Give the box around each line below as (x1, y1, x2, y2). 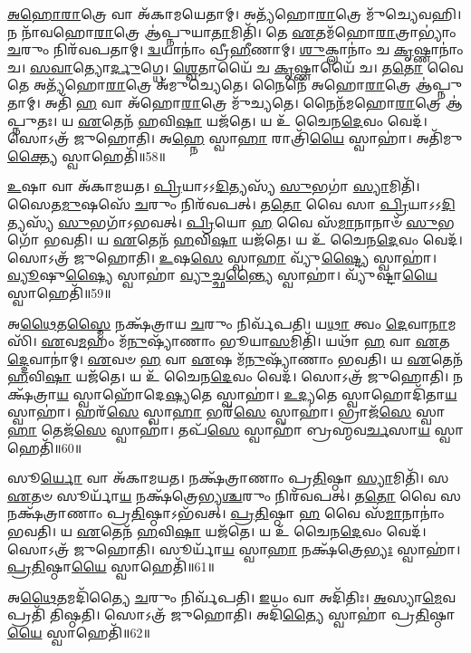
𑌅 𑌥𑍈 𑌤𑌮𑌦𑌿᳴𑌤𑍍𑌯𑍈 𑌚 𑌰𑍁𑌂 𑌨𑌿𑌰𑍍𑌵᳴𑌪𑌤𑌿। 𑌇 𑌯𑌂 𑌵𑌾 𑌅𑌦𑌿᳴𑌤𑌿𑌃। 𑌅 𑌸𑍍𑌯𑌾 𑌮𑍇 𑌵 (7, 587, 457, 606)
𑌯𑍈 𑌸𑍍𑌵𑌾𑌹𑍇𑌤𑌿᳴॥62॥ (7, 623, 150, 641)
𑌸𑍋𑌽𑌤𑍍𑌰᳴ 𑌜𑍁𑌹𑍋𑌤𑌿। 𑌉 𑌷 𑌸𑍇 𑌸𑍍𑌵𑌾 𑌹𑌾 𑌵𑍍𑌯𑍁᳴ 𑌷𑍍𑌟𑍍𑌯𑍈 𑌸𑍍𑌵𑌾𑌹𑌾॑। (7, 247, 437, 266)
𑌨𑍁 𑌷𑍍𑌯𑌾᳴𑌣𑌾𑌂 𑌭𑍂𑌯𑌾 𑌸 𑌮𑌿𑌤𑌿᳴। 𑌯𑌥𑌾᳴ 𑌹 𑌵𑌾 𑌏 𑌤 (127, 331, 450, 351)
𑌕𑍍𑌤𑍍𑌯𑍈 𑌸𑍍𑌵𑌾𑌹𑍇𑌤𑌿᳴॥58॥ (7, 146, 166, 165)
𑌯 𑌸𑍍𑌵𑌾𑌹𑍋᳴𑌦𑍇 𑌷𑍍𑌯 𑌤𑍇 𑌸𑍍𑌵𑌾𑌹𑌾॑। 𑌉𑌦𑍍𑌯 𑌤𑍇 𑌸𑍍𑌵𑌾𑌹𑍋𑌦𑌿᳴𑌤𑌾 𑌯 (56, 384, 457, 403)
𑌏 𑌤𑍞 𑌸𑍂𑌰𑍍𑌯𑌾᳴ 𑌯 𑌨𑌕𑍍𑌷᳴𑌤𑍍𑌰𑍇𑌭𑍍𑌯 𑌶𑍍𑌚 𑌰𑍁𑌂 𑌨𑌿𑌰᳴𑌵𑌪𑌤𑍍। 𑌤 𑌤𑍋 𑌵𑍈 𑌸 (7, 485, 462, 504)
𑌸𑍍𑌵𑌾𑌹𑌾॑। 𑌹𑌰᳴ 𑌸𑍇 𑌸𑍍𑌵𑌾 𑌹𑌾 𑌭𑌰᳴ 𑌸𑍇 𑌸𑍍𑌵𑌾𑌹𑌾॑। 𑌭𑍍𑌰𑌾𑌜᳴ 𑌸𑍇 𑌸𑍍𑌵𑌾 (7, 402, 445, 421)
